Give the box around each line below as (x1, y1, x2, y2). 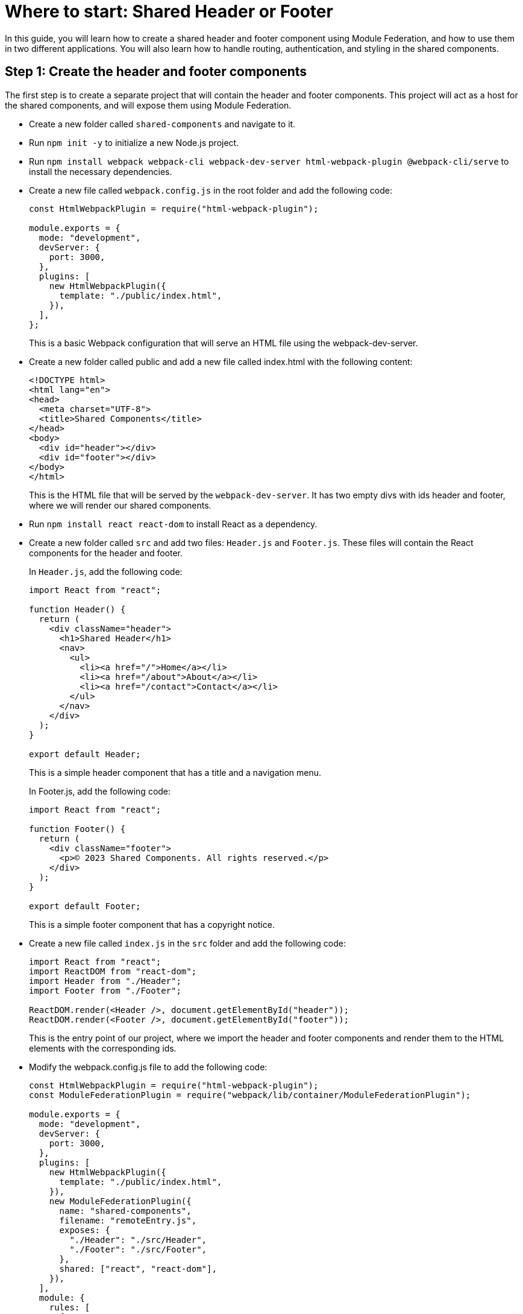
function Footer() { (29, 824, 126, 834)
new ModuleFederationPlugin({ (49, 1196, 192, 1206)
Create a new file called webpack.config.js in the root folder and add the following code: (29, 185, 392, 195)
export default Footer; (29, 901, 141, 911)
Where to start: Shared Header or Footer (5, 1, 333, 22)
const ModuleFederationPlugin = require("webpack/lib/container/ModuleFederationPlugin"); (29, 1090, 471, 1100)
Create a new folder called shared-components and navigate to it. (29, 118, 296, 129)
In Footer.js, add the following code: (29, 786, 171, 796)
